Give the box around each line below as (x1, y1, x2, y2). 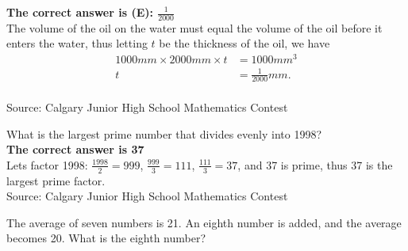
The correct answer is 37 (6, 141, 144, 158)
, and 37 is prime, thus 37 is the (237, 156, 393, 173)
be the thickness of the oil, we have (159, 35, 330, 51)
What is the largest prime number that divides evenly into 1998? (6, 125, 322, 142)
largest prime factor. (6, 172, 106, 188)
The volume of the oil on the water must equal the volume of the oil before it (6, 19, 383, 36)
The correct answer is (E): (6, 4, 153, 20)
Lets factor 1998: (6, 156, 88, 173)
